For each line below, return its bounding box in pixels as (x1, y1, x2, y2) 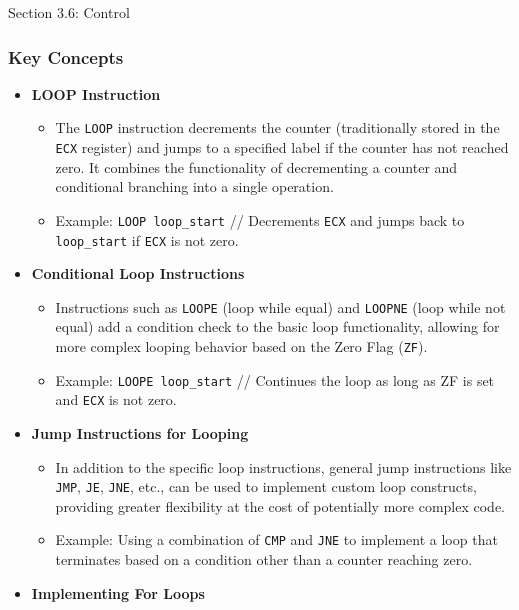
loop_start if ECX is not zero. (55, 229, 239, 250)
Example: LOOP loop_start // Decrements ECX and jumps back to (55, 209, 465, 230)
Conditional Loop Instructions (31, 263, 245, 284)
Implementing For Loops (31, 582, 205, 603)
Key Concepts (8, 44, 124, 69)
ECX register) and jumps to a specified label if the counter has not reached (55, 137, 509, 158)
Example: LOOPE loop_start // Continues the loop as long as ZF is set (55, 369, 495, 390)
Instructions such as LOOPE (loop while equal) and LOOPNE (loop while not (55, 296, 506, 317)
